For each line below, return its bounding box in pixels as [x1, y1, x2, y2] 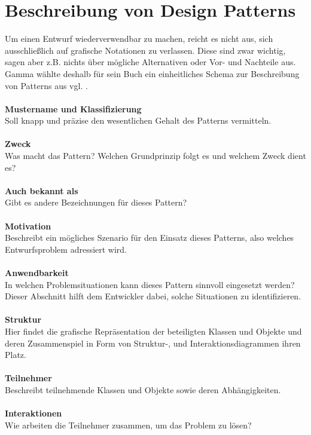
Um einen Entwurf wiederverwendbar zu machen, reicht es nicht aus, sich [5, 32, 273, 45]
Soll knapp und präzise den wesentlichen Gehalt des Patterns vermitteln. [5, 114, 272, 127]
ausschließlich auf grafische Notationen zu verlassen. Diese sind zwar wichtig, [5, 44, 286, 56]
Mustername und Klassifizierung [5, 102, 142, 115]
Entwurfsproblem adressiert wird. [5, 243, 127, 255]
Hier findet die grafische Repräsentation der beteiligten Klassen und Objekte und [5, 324, 302, 337]
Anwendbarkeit [5, 266, 69, 278]
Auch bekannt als [5, 184, 78, 197]
